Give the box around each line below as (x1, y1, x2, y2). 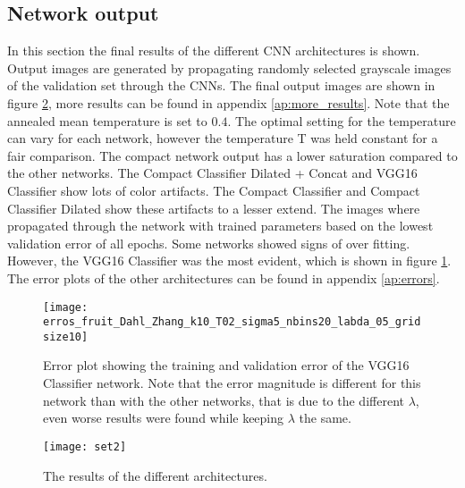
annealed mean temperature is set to (7, 111, 207, 130)
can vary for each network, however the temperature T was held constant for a (7, 129, 438, 147)
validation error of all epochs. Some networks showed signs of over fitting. (7, 233, 410, 252)
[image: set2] (43, 440, 127, 453)
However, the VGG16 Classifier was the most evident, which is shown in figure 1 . (7, 251, 452, 270)
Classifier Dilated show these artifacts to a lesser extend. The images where (7, 198, 420, 217)
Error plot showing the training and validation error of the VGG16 (43, 356, 410, 374)
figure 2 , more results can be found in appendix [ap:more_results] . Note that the (7, 93, 450, 112)
